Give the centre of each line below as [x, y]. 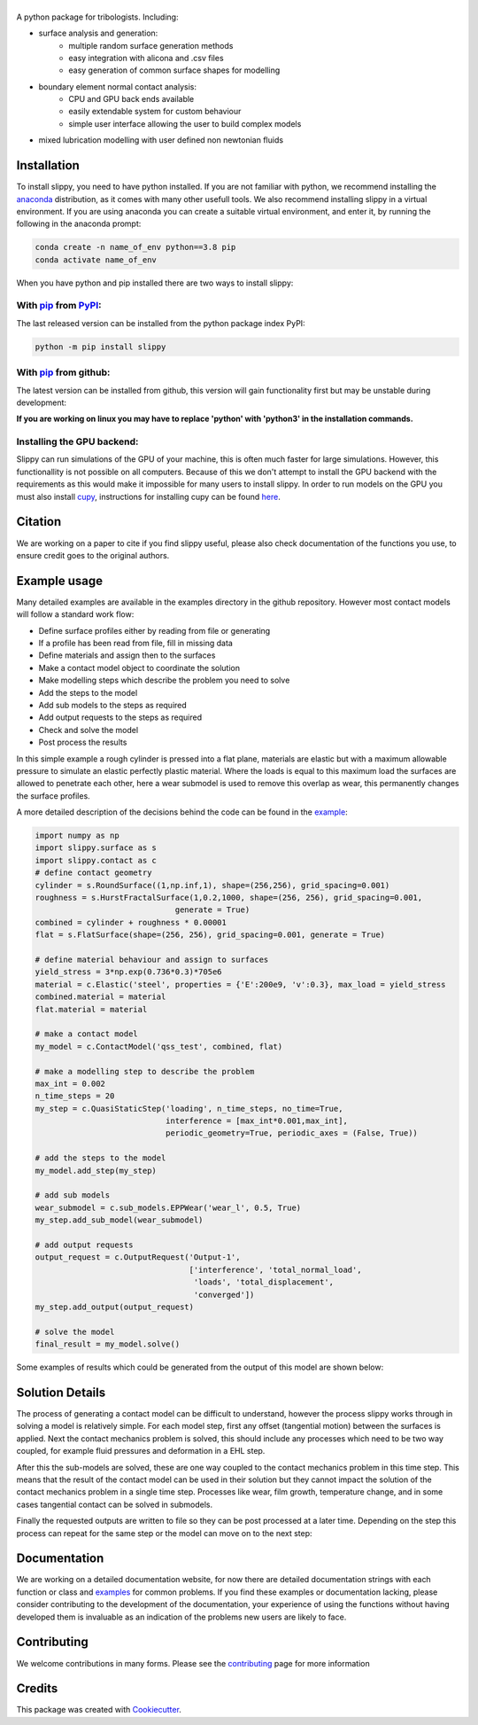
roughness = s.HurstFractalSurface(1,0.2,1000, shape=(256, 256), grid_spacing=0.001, [229, 898]
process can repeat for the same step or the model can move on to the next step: [165, 1533]
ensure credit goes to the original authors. [93, 555]
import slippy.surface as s [96, 848]
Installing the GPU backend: [77, 441]
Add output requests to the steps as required [120, 717]
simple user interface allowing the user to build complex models [185, 123]
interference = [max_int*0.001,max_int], [257, 1121]
